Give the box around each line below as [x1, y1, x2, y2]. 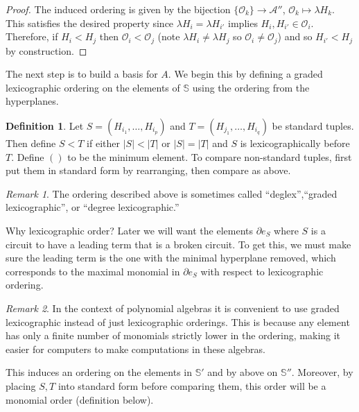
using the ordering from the [192, 80, 310, 94]
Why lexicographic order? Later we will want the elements [6, 223, 253, 237]
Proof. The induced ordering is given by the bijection [6, 2, 231, 16]
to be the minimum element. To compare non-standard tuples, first [67, 149, 352, 164]
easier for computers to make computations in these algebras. [6, 341, 266, 356]
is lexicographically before [240, 136, 350, 151]
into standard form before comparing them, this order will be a [58, 378, 326, 393]
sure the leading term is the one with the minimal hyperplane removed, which [6, 250, 336, 265]
